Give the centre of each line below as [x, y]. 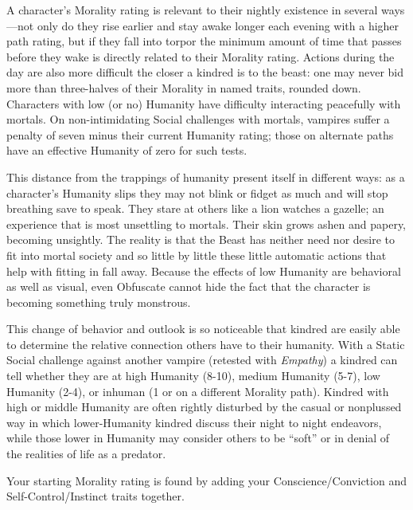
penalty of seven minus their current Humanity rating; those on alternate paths [200, 134]
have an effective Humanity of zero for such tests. [127, 150]
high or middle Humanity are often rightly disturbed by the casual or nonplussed [204, 407]
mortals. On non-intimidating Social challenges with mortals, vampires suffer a [198, 119]
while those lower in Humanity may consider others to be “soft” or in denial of [198, 438]
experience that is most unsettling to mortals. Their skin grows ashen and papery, [206, 224]
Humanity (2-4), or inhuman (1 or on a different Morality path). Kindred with [198, 391]
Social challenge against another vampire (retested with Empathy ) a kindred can [202, 360]
